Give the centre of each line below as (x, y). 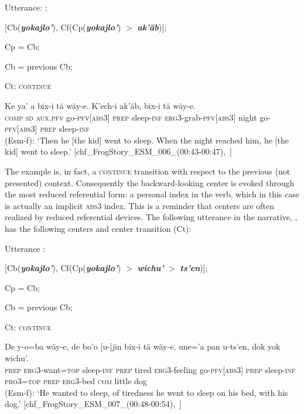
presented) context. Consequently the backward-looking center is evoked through (150, 182)
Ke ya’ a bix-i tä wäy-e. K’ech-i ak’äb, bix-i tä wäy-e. (100, 105)
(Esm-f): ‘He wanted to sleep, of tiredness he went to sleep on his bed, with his (146, 392)
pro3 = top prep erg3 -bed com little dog (76, 381)
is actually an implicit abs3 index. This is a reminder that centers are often (140, 205)
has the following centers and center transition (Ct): (98, 228)
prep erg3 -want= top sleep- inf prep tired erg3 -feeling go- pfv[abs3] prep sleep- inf (150, 369)
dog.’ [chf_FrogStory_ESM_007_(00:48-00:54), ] (93, 404)
